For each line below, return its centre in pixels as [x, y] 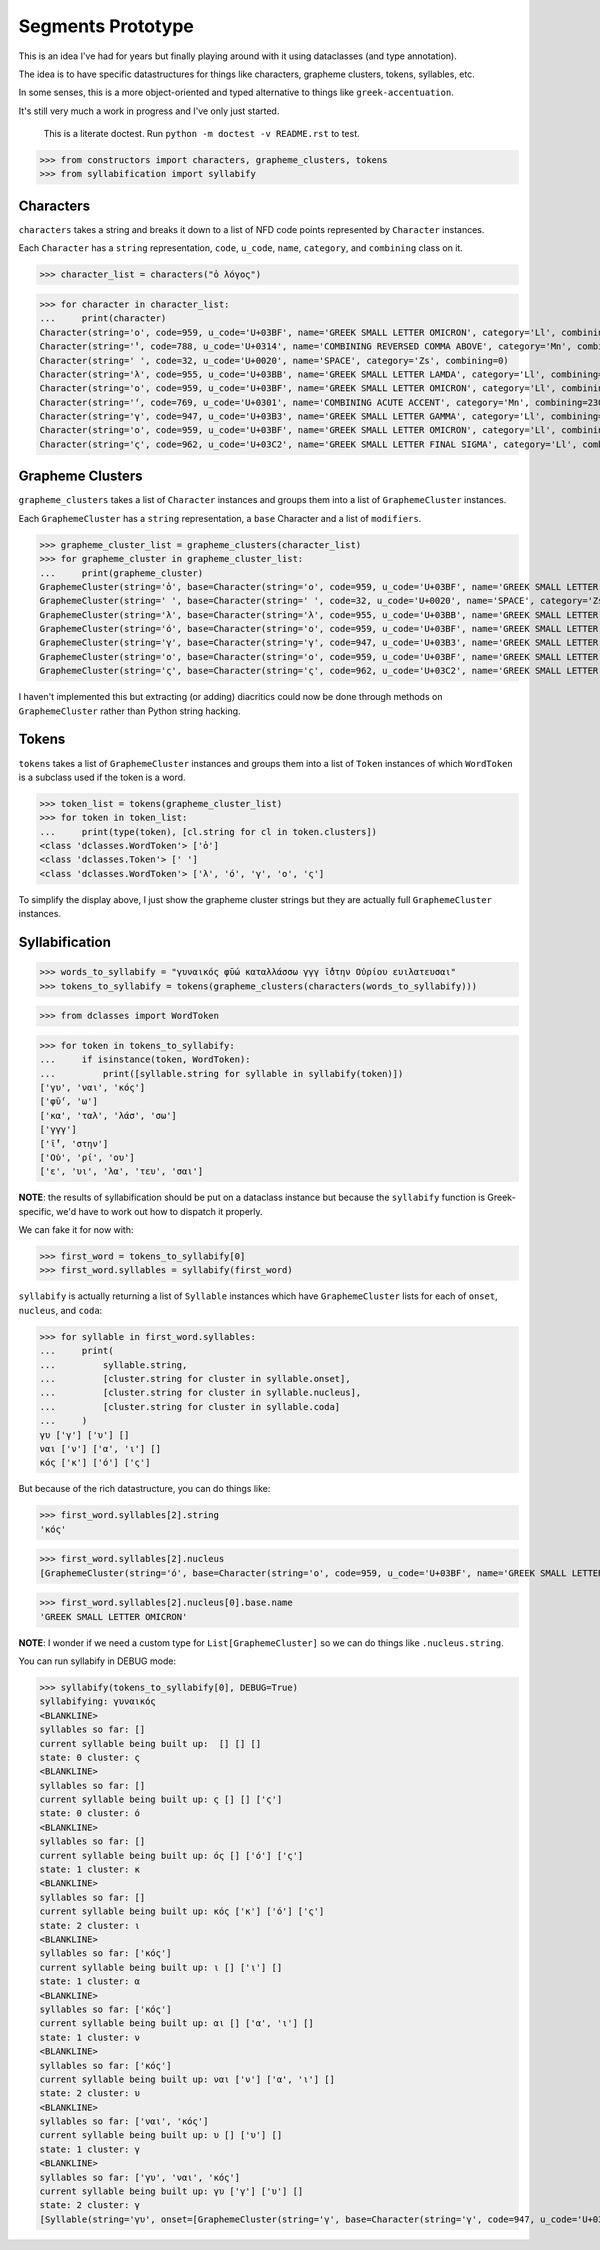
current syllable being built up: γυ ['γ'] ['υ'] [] [171, 2191]
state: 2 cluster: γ [89, 2205]
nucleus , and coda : [60, 1310]
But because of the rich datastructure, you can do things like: [144, 1489]
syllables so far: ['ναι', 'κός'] [124, 2121]
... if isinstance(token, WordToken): [145, 1059]
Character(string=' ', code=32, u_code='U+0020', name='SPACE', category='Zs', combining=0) [274, 360]
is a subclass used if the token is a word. [102, 777]
